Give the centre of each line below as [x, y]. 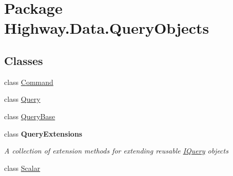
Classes [24, 60]
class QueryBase [30, 116]
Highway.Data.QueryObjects [107, 28]
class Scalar [22, 168]
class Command [29, 82]
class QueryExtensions [43, 133]
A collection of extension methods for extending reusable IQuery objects [116, 151]
